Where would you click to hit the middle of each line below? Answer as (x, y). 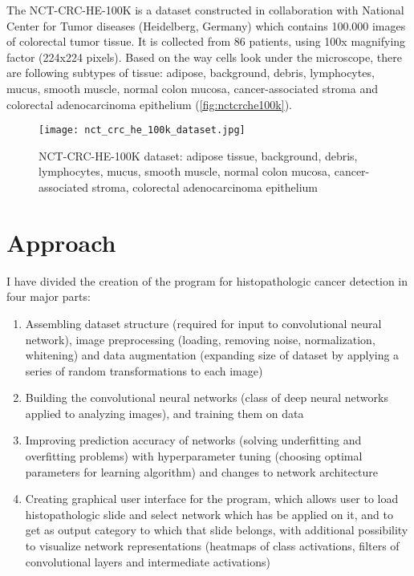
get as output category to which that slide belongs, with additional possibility (217, 530)
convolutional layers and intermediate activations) (148, 561)
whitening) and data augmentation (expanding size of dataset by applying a (212, 355)
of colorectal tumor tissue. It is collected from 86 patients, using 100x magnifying (206, 41)
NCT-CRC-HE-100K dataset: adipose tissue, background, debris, (198, 155)
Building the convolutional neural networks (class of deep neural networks (207, 398)
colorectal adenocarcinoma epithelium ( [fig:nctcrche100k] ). (149, 104)
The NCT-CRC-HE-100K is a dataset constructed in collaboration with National (205, 10)
